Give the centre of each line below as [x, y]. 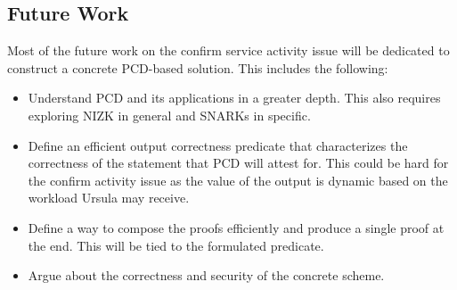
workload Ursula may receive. [109, 198]
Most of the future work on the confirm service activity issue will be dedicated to [228, 50]
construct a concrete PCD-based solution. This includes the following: [198, 67]
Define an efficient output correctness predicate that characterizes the [218, 145]
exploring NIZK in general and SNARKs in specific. [169, 115]
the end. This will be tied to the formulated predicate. [176, 245]
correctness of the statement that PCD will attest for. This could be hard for [238, 163]
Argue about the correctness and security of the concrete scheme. [206, 275]
